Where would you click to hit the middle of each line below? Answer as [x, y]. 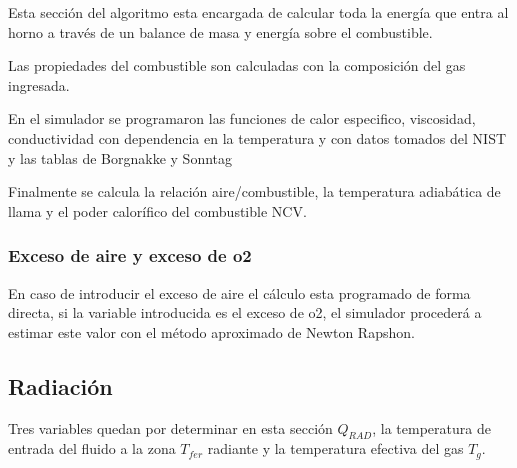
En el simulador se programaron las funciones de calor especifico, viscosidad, [242, 118]
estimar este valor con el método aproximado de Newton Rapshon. [211, 331]
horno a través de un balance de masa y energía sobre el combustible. [220, 31]
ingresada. [39, 84]
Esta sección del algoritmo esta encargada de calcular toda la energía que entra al [258, 12]
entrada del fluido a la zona [92, 448]
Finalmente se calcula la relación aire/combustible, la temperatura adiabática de [254, 191]
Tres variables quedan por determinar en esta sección [170, 427]
